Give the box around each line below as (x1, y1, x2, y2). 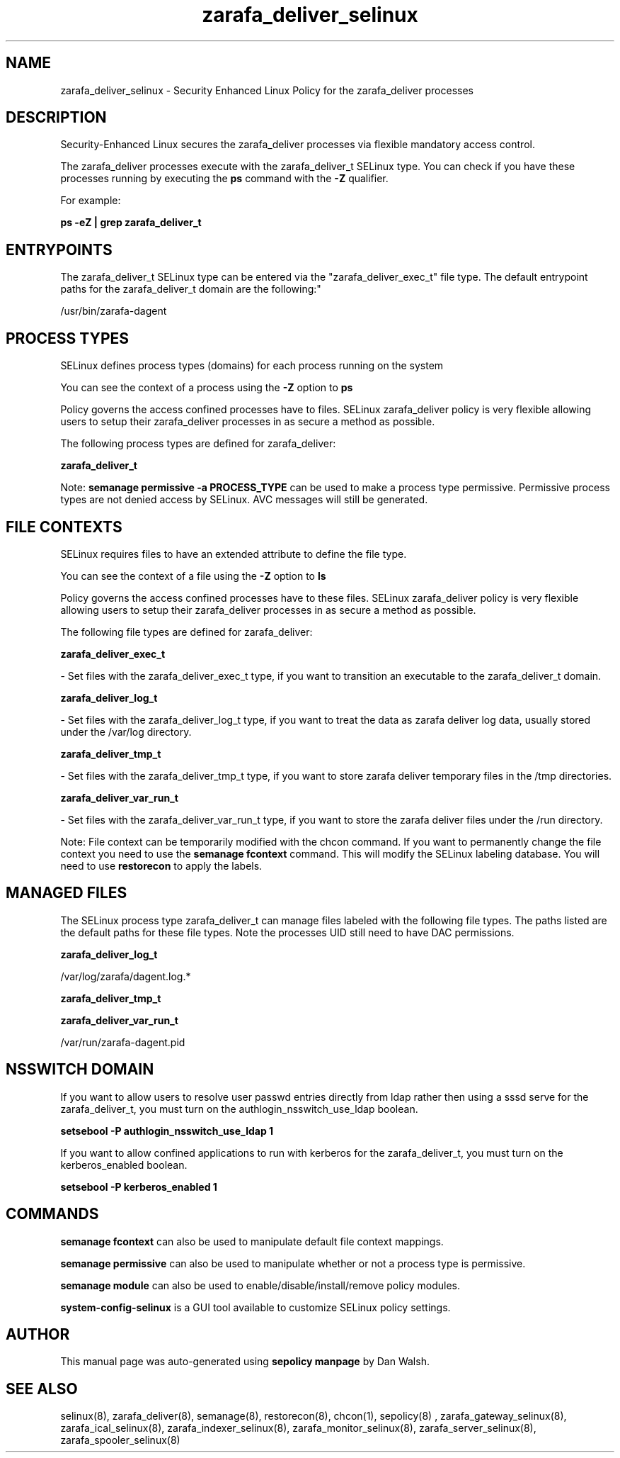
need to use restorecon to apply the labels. (60, 859, 263, 872)
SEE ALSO (6, 1379, 78, 1398)
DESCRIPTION (6, 108, 107, 127)
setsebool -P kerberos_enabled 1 (60, 1180, 217, 1193)
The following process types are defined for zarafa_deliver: (60, 437, 336, 450)
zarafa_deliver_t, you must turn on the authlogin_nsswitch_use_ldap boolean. (60, 1102, 418, 1115)
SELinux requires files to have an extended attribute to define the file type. (60, 547, 407, 560)
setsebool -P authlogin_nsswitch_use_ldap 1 (60, 1124, 274, 1137)
